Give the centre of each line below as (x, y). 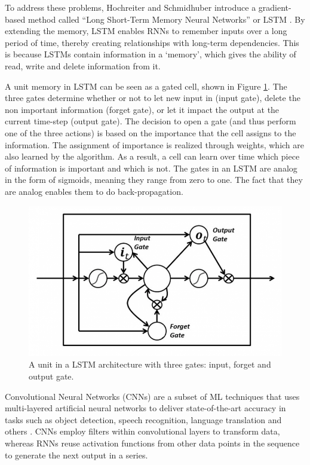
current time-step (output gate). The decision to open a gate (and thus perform (151, 121)
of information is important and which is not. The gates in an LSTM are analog (151, 168)
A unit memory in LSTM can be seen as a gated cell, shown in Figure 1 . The (146, 86)
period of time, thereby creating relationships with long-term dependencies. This (152, 42)
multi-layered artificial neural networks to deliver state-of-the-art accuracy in (145, 408)
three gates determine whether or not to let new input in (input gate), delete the (153, 98)
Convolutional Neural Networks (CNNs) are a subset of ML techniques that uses (152, 396)
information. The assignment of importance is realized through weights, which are (155, 144)
